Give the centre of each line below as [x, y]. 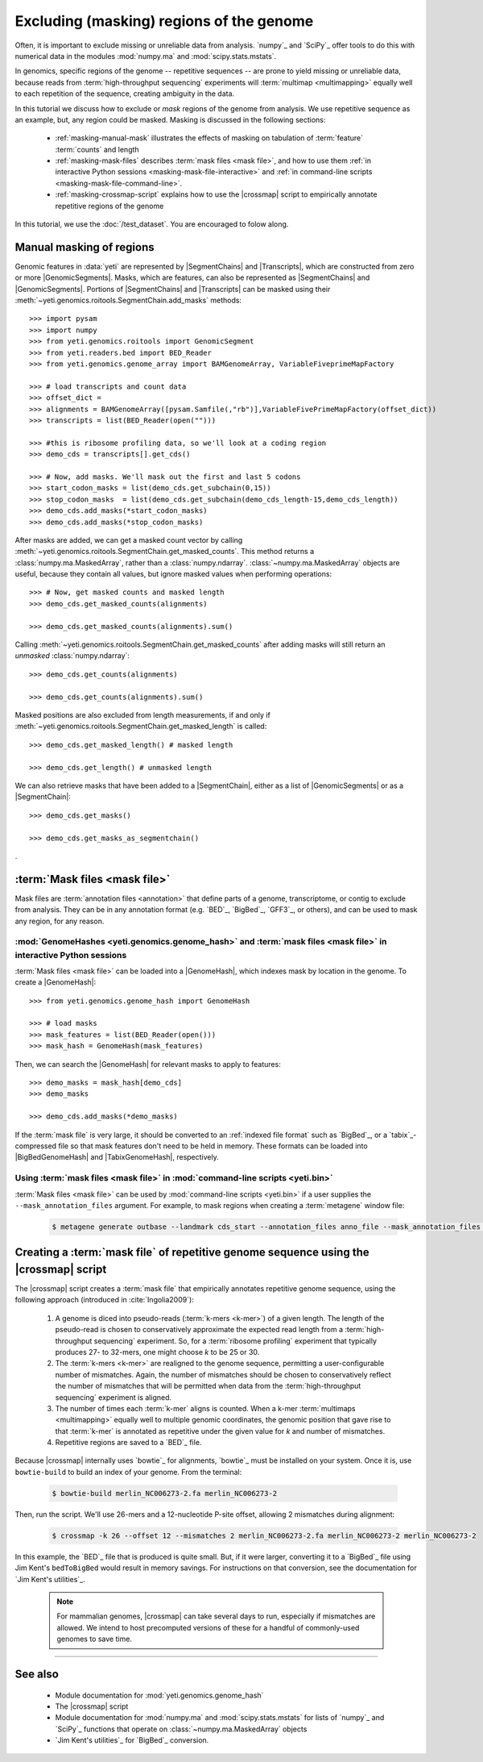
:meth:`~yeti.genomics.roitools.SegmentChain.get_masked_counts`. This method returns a [165, 552]
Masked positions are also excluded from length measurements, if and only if [143, 714]
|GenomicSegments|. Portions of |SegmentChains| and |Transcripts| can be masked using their [173, 289]
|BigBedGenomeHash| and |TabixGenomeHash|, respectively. [117, 1157]
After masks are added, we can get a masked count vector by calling [129, 539]
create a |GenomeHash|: [56, 982]
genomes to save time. [95, 1639]
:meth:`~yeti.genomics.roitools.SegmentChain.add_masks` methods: [128, 300]
